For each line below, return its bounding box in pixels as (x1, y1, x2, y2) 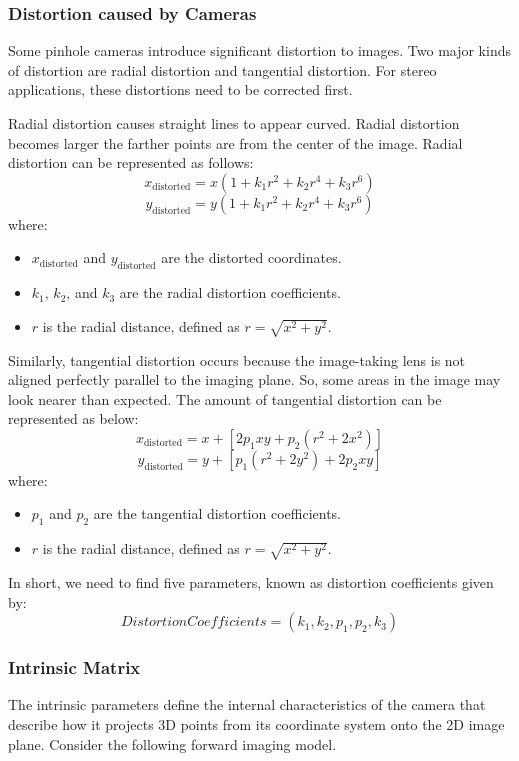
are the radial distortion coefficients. (119, 282, 341, 303)
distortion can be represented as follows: (8, 152, 254, 173)
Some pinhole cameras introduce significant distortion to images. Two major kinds (8, 40, 511, 61)
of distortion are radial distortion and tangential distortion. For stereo (8, 59, 437, 80)
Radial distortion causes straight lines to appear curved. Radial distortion (8, 113, 460, 133)
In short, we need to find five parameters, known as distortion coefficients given (8, 572, 494, 592)
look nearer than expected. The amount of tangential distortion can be (8, 388, 442, 409)
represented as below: (8, 408, 139, 429)
